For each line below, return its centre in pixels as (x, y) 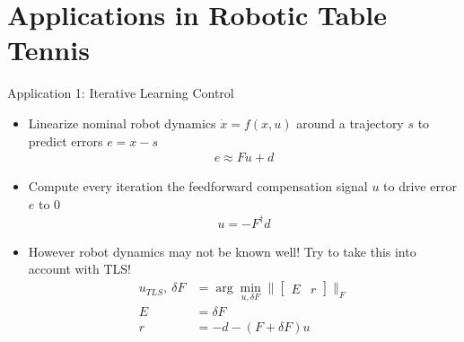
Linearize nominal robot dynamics (122, 123)
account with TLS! (79, 269)
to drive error (420, 186)
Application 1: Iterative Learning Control (121, 93)
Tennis (48, 50)
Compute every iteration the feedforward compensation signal (198, 186)
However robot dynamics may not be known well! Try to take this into (222, 251)
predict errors (66, 140)
